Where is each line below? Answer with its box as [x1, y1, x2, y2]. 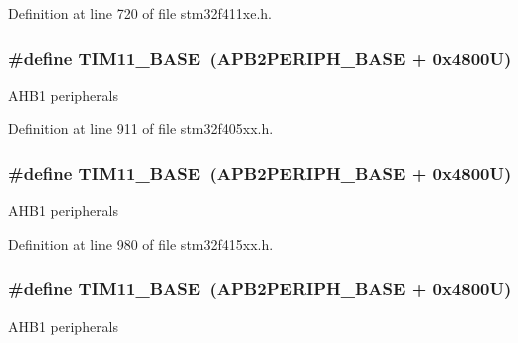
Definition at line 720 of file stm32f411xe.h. [8, 3, 272, 23]
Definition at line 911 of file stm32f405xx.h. [8, 118, 274, 139]
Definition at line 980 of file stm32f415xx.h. [8, 233, 274, 254]
